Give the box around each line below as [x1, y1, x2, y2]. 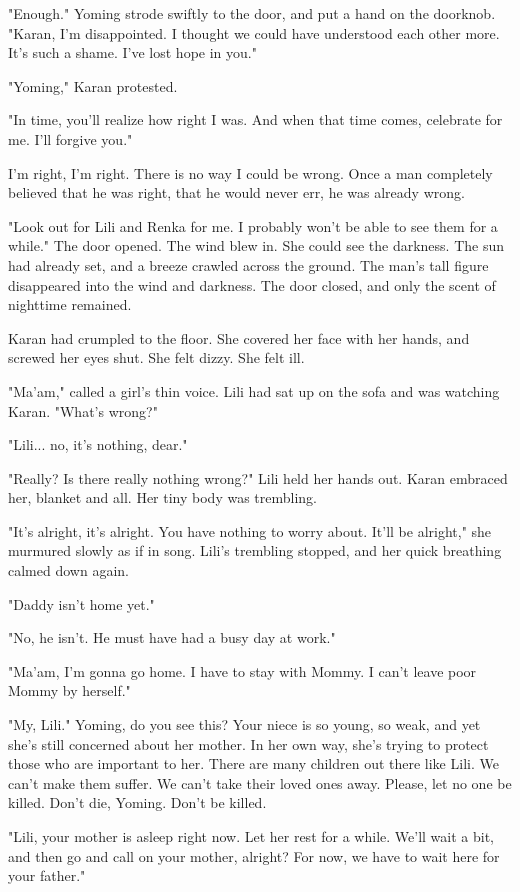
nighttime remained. [8, 294, 132, 315]
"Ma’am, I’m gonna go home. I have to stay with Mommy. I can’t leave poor [8, 660, 477, 681]
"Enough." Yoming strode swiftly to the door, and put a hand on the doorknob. [8, 3, 496, 23]
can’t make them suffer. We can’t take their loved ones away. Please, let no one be [8, 772, 512, 793]
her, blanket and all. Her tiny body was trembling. [8, 487, 318, 508]
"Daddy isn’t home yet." [8, 593, 155, 614]
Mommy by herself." [8, 680, 131, 701]
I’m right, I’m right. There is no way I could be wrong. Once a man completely [8, 162, 493, 183]
